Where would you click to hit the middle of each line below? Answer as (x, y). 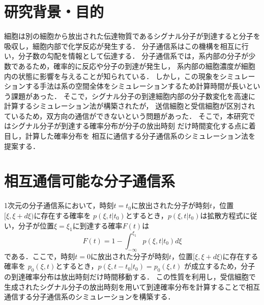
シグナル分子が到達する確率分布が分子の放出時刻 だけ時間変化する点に (130, 126)
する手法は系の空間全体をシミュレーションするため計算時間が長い (136, 86)
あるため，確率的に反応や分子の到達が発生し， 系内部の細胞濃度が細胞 (137, 66)
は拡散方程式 (222, 215)
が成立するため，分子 (219, 266)
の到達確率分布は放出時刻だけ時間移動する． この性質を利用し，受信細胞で (130, 277)
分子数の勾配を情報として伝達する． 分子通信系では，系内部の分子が (133, 56)
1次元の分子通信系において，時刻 (59, 205)
